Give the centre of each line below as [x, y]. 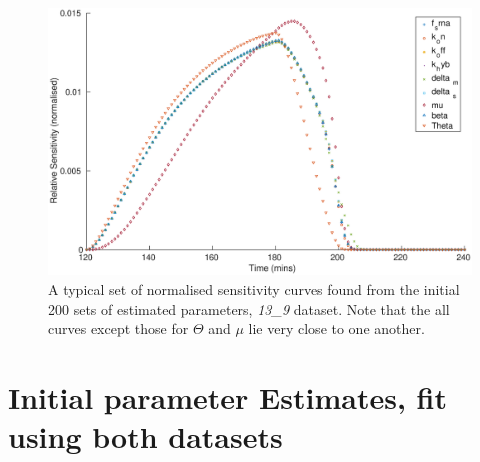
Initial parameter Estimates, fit [227, 397]
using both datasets [145, 436]
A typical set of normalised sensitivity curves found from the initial [254, 289]
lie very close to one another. [336, 328]
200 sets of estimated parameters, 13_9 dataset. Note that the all [249, 308]
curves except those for [118, 328]
